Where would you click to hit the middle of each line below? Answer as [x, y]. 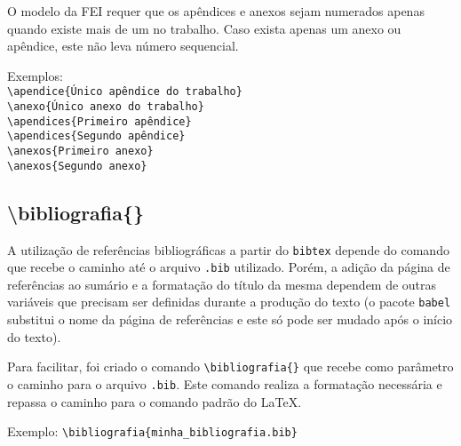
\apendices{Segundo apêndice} [96, 136]
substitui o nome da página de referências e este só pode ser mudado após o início [230, 319]
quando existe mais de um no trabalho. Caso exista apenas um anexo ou [204, 28]
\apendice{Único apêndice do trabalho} [125, 92]
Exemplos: [35, 75]
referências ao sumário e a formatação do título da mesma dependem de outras [222, 284]
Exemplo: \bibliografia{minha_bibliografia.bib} [152, 431]
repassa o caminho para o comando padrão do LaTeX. [155, 401]
